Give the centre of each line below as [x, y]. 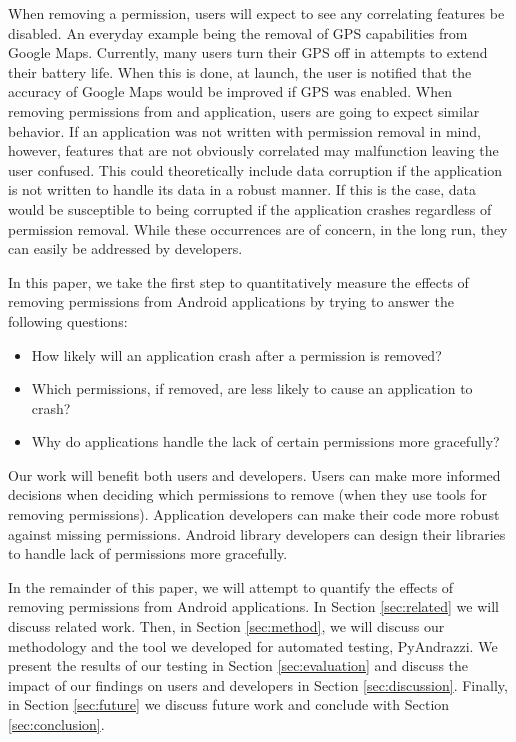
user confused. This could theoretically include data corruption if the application [255, 169]
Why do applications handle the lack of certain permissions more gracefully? [265, 441]
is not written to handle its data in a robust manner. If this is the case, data [242, 189]
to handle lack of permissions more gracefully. [148, 553]
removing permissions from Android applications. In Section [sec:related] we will [253, 606]
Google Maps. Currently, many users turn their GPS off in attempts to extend [248, 52]
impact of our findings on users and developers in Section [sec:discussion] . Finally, [258, 684]
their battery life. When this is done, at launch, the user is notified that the [240, 71]
